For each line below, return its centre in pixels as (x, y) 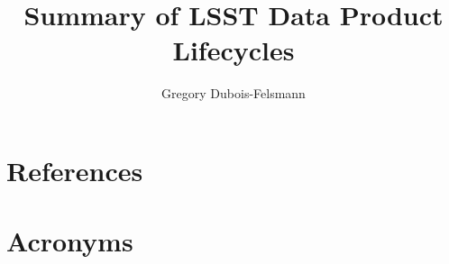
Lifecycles (234, 50)
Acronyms (70, 241)
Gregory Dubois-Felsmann (234, 93)
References (75, 170)
